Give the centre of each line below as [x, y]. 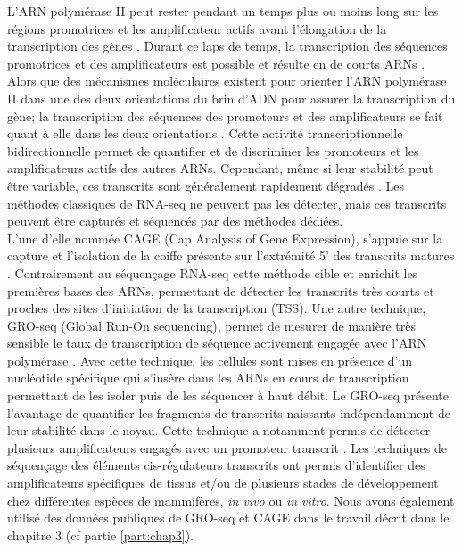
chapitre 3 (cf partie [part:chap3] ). [100, 535]
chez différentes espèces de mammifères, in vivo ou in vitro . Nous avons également [231, 500]
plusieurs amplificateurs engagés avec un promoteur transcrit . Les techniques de [227, 447]
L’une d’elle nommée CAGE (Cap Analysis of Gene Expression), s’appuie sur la [225, 238]
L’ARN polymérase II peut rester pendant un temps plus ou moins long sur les [223, 11]
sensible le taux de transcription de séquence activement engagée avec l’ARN [217, 343]
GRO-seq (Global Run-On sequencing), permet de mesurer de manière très [211, 325]
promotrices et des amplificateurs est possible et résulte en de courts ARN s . [216, 63]
